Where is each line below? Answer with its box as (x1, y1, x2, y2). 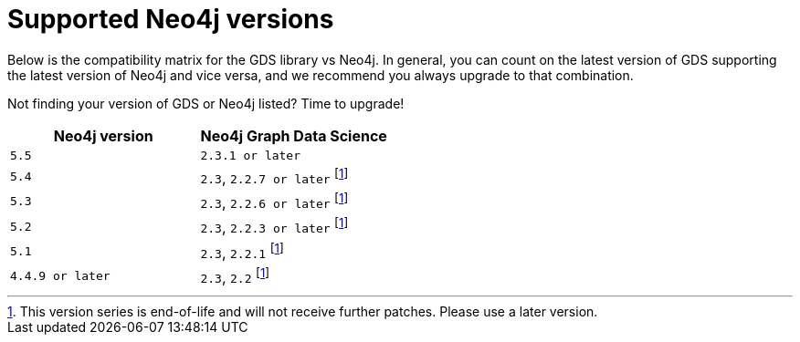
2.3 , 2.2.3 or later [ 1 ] (200, 215, 349, 237)
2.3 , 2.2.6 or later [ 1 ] (200, 191, 349, 212)
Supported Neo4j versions (7, 4, 334, 35)
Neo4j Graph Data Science (200, 126, 387, 145)
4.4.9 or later (10, 269, 111, 284)
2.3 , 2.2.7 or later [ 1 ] (200, 165, 349, 188)
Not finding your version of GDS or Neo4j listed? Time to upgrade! (7, 95, 405, 111)
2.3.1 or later (200, 148, 301, 162)
